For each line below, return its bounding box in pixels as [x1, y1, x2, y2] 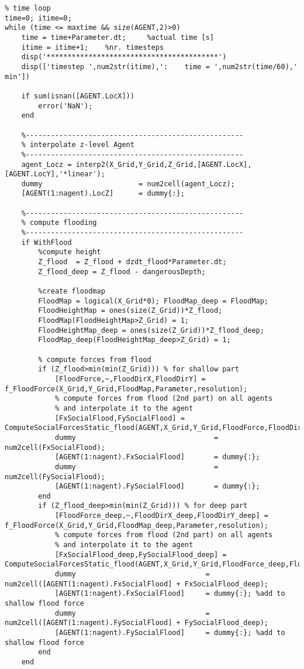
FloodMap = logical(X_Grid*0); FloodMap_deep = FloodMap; [38, 296, 269, 305]
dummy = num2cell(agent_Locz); [21, 179, 235, 188]
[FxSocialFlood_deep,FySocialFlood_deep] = [54, 550, 227, 559]
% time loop [5, 4, 51, 12]
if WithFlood [21, 238, 72, 247]
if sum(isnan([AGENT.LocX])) [21, 91, 134, 100]
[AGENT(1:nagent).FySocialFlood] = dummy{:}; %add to [54, 629, 285, 637]
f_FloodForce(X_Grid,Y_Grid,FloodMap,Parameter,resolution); [5, 384, 248, 393]
